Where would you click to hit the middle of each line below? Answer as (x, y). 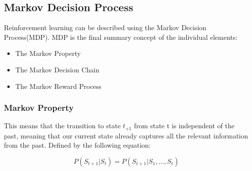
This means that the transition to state (62, 126)
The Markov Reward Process (58, 86)
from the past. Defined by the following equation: (77, 145)
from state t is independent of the (184, 126)
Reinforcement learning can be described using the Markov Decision (105, 27)
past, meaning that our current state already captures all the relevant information (126, 135)
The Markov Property (48, 53)
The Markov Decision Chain (57, 69)
